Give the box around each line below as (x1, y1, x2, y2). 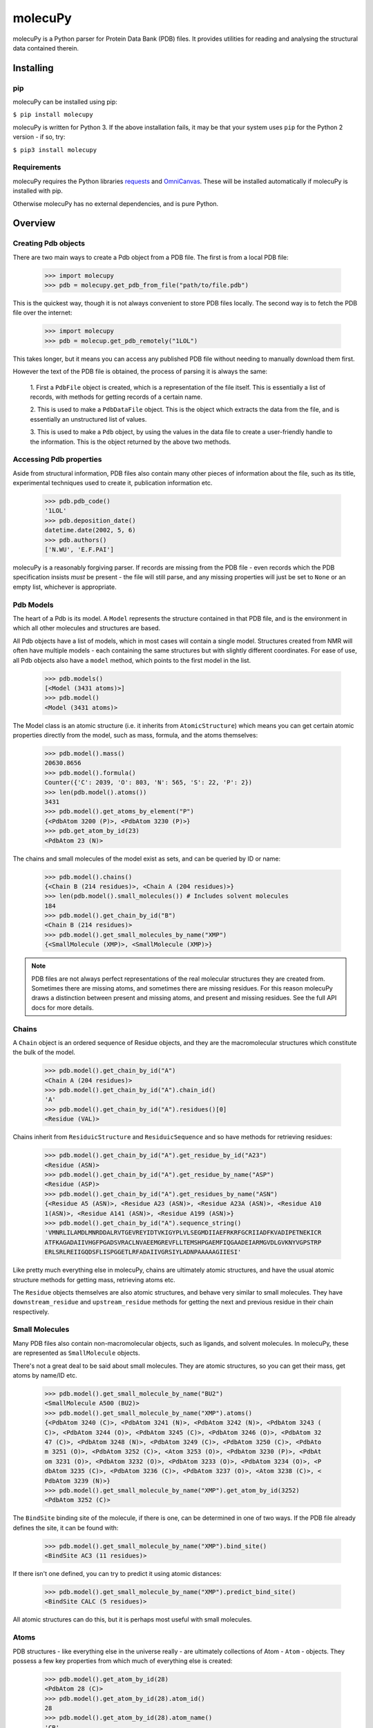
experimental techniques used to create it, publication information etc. (12, 479, 213, 487)
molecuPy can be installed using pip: (12, 97, 117, 106)
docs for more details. (31, 1003, 94, 1012)
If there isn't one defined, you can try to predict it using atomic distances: (12, 1570, 222, 1578)
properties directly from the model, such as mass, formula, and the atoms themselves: (12, 731, 258, 740)
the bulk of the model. (12, 1048, 76, 1057)
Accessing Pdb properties (12, 455, 102, 464)
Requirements (12, 162, 61, 172)
